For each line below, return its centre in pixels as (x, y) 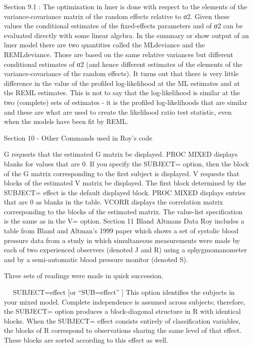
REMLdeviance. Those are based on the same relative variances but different (119, 54)
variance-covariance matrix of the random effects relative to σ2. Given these (117, 16)
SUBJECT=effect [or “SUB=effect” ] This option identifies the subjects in (124, 292)
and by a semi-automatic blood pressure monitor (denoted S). (96, 259)
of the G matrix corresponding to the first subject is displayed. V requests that (122, 173)
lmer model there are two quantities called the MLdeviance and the (104, 45)
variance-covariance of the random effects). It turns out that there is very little (121, 73)
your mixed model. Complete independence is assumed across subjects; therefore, (125, 301)
